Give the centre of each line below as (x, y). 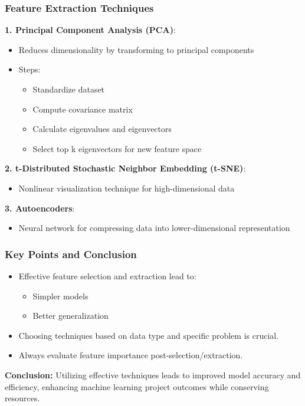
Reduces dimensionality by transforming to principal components (136, 49)
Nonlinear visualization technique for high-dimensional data (127, 188)
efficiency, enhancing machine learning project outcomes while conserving (137, 386)
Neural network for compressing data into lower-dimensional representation (154, 228)
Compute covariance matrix (83, 109)
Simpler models (60, 296)
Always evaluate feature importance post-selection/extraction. (131, 355)
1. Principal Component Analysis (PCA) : (90, 30)
